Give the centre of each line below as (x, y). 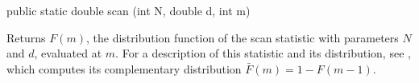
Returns (26, 37)
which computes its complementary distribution (124, 68)
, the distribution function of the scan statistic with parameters (242, 37)
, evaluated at (68, 53)
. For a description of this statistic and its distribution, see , (263, 53)
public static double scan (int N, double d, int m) (129, 10)
